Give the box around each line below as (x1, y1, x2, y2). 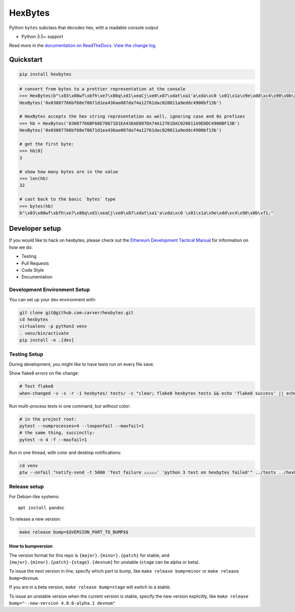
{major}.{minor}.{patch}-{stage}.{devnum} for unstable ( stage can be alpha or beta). (9, 559, 200, 565)
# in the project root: (19, 416, 77, 422)
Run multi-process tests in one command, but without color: (9, 403, 131, 409)
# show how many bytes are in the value (19, 169, 118, 174)
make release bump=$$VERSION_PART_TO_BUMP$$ (19, 529, 129, 535)
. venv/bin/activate (19, 330, 69, 336)
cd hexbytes (19, 317, 49, 322)
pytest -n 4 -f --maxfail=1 (19, 437, 87, 443)
